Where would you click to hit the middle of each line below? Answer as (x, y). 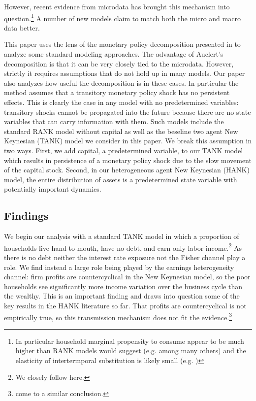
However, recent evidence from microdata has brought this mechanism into (117, 6)
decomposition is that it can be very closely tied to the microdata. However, (119, 63)
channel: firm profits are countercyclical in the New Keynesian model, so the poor (127, 277)
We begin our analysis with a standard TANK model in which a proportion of (122, 236)
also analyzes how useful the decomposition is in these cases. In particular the (121, 83)
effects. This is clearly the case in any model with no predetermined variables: (121, 102)
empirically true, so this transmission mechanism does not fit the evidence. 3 (118, 316)
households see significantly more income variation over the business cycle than (123, 286)
